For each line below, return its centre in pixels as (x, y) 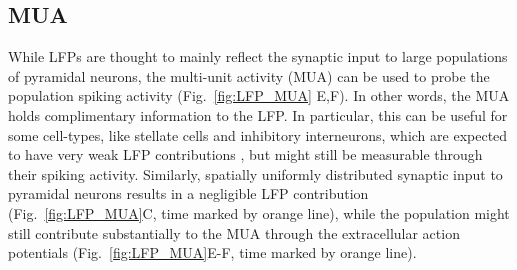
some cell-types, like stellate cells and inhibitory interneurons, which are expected (258, 134)
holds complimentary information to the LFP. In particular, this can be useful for (258, 114)
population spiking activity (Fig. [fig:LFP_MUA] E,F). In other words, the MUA (259, 95)
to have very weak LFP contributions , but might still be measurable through (245, 154)
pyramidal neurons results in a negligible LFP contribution (188, 193)
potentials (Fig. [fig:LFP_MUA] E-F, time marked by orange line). (212, 252)
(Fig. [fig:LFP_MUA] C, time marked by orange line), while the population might (259, 212)
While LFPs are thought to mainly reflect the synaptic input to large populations (258, 56)
